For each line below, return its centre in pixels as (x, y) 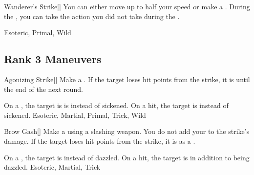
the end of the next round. (43, 89)
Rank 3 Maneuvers (53, 59)
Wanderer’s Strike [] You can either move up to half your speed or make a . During (127, 6)
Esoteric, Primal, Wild (38, 33)
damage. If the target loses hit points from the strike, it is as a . (100, 141)
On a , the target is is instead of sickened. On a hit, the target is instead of (116, 105)
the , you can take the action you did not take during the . (92, 16)
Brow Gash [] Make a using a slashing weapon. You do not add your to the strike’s (127, 131)
